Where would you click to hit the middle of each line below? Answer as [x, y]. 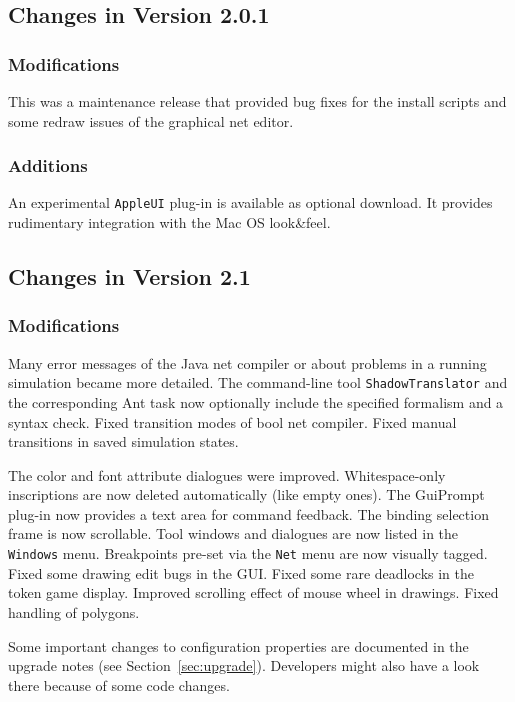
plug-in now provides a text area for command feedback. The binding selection [248, 513]
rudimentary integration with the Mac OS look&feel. [169, 222]
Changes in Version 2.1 [129, 276]
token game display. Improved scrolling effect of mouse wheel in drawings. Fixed [253, 592]
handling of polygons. [74, 611]
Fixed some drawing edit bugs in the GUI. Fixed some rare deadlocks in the [241, 572]
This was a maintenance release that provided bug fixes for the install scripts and [257, 101]
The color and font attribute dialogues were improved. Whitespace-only [227, 474]
